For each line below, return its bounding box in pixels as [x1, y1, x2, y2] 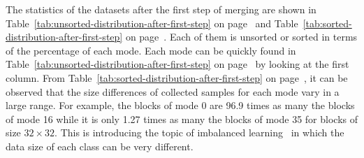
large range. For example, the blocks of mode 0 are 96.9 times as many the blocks [6, 98, 355, 113]
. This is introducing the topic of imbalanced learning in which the [54, 125, 344, 140]
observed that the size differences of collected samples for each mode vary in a [6, 84, 340, 99]
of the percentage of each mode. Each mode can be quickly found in [6, 43, 296, 57]
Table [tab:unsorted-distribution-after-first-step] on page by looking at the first [6, 57, 349, 71]
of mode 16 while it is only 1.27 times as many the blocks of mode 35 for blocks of [6, 111, 358, 126]
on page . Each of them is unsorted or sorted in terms [125, 29, 358, 44]
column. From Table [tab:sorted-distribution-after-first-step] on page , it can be [6, 70, 348, 85]
